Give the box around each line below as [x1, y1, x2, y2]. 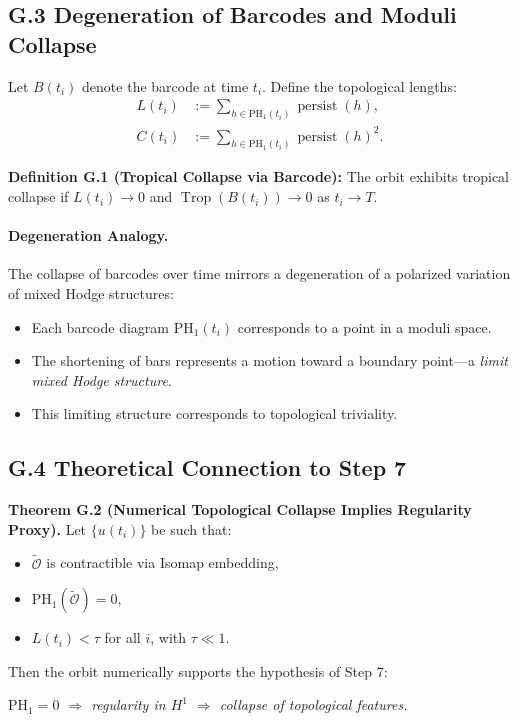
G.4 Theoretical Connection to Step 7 [8, 452, 407, 483]
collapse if [8, 186, 69, 207]
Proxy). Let [8, 518, 87, 539]
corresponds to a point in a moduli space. [237, 316, 492, 337]
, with [150, 627, 187, 648]
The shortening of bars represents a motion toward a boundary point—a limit [31, 350, 508, 371]
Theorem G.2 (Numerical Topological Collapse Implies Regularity [8, 499, 472, 520]
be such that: [151, 518, 232, 539]
